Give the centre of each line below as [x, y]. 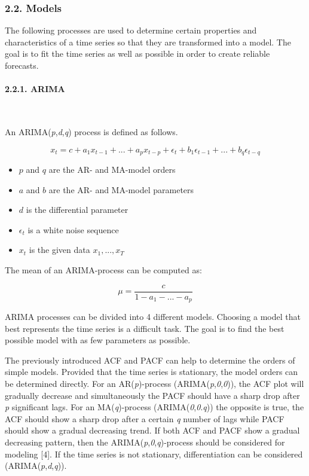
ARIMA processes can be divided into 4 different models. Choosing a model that [153, 317]
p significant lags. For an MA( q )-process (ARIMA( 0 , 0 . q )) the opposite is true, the [154, 407]
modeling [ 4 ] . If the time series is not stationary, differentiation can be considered [154, 454]
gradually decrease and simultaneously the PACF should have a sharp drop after [152, 395]
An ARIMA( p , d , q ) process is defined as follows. [91, 131]
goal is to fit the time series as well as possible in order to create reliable [137, 54]
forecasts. [22, 65]
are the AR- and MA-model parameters [121, 189]
